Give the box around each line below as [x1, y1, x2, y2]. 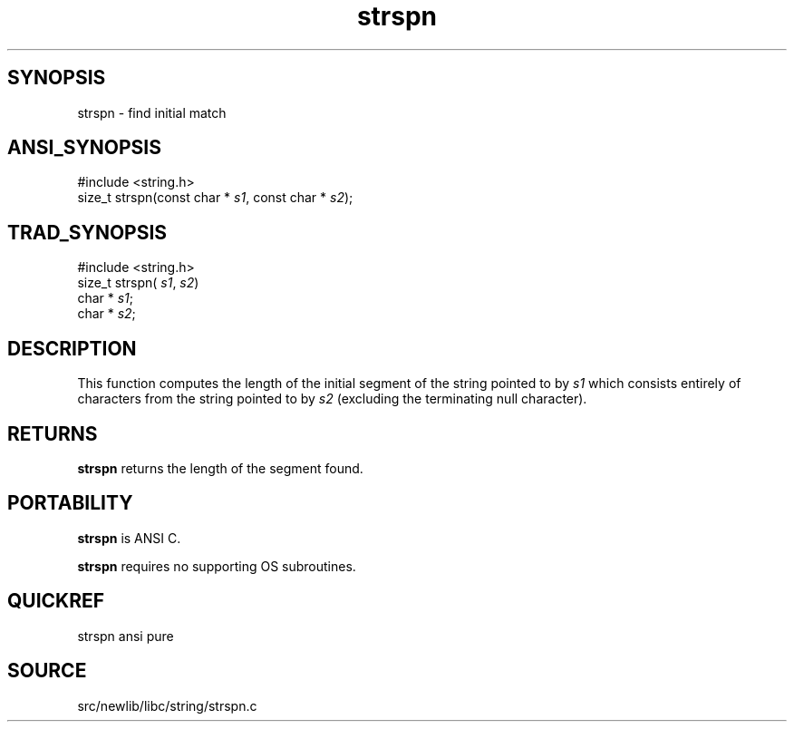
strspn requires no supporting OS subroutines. [77, 558, 356, 574]
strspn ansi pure [77, 627, 174, 644]
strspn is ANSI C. [77, 530, 181, 546]
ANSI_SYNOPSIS [7, 136, 161, 160]
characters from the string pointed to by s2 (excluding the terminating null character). [77, 391, 587, 407]
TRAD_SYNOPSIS [7, 220, 168, 244]
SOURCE [7, 659, 87, 683]
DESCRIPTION [7, 336, 137, 360]
